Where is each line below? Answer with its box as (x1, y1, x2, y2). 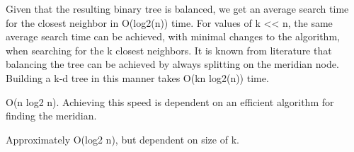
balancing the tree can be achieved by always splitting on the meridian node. (6, 57, 339, 71)
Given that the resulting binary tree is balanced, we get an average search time (6, 1, 349, 16)
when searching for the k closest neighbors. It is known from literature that (6, 42, 332, 57)
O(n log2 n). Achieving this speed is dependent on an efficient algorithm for (6, 94, 334, 109)
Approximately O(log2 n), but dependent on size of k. (6, 131, 239, 146)
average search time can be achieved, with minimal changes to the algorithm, (6, 29, 340, 44)
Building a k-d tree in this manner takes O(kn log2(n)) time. (6, 70, 269, 85)
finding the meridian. (6, 108, 97, 123)
